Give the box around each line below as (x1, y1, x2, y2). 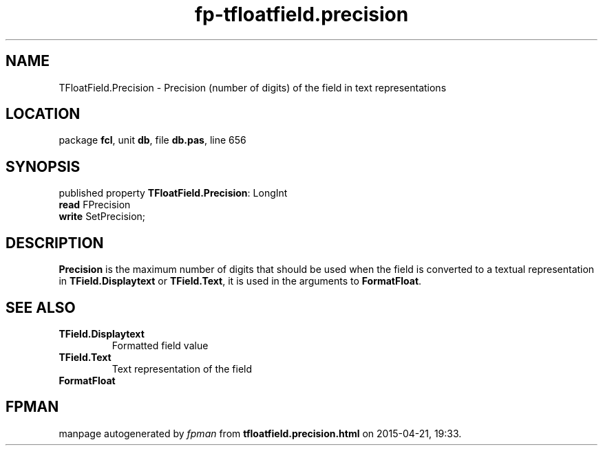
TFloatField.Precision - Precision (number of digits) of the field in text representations (59, 81, 447, 93)
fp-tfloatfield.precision (194, 3, 409, 26)
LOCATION (6, 105, 81, 123)
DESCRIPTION (6, 234, 104, 252)
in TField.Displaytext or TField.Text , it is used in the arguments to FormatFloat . (59, 275, 422, 287)
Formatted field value (112, 339, 209, 351)
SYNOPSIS (6, 157, 81, 175)
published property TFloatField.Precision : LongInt (59, 187, 288, 199)
